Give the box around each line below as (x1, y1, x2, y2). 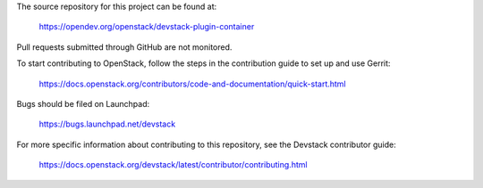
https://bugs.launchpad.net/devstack (38, 119, 176, 129)
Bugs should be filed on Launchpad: (16, 98, 150, 109)
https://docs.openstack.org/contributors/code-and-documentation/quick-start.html (38, 78, 346, 89)
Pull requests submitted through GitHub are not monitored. (16, 41, 233, 53)
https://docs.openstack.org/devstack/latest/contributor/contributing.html (38, 159, 308, 170)
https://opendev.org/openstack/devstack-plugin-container (38, 21, 255, 32)
